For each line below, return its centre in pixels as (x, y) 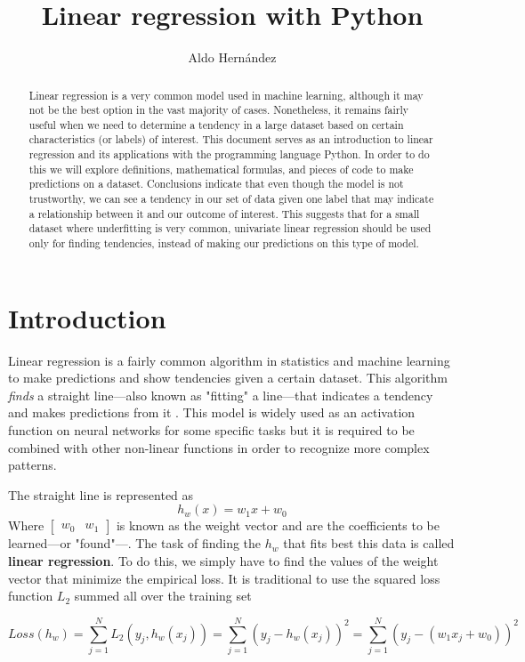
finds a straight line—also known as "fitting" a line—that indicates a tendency (221, 395)
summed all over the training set (163, 596)
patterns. (32, 465)
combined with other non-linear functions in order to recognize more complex (219, 447)
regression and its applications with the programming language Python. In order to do (229, 154)
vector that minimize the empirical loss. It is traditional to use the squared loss (224, 578)
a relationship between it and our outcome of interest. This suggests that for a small (224, 213)
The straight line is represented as (101, 494)
